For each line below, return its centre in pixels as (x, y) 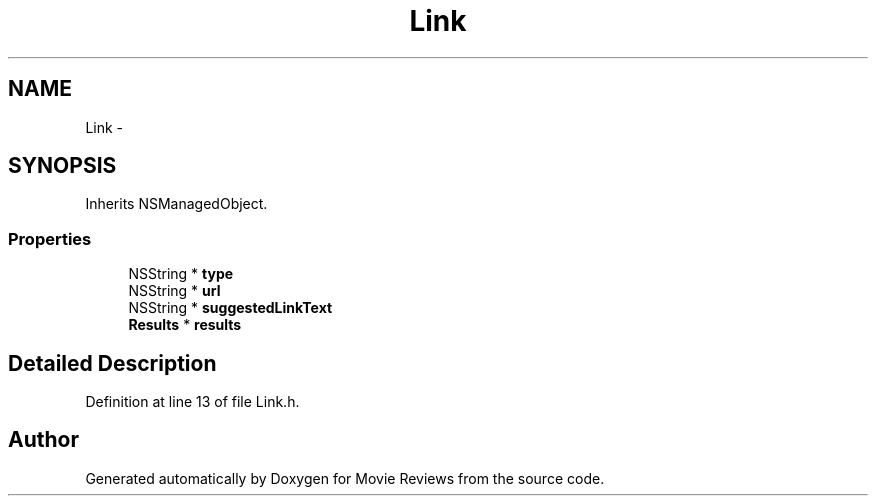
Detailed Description (112, 363)
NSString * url (174, 291)
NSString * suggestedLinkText (230, 308)
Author (43, 440)
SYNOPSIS (62, 166)
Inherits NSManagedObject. (176, 204)
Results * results (185, 325)
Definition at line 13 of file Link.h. (192, 402)
